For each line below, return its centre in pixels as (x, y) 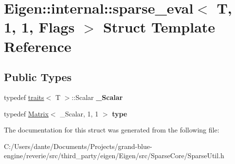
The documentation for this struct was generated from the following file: (112, 130)
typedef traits (24, 97)
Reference (38, 46)
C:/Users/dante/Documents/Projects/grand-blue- (78, 146)
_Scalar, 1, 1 (79, 113)
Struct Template (159, 27)
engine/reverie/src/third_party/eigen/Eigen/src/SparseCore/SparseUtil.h (114, 156)
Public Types (38, 77)
